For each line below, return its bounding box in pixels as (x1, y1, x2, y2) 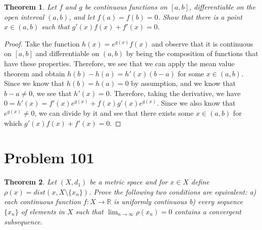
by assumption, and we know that (131, 78, 236, 88)
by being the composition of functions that (126, 48, 258, 59)
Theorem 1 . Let (4, 2, 57, 12)
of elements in (21, 206, 65, 217)
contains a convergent (175, 206, 241, 217)
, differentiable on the (189, 2, 255, 12)
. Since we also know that (156, 98, 236, 108)
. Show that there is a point (158, 11, 242, 22)
